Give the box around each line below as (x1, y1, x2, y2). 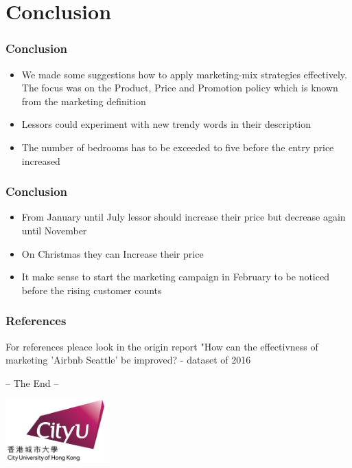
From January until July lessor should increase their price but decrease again (21, 210, 346, 224)
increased (21, 153, 60, 168)
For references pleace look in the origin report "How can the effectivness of (5, 339, 318, 353)
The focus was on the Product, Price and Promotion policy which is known (21, 80, 338, 95)
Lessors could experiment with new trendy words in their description (21, 117, 311, 131)
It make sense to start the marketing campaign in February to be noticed (21, 269, 329, 284)
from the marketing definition (21, 93, 146, 108)
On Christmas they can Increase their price (21, 246, 204, 260)
